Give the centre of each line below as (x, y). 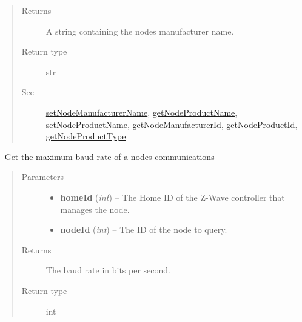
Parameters (42, 177)
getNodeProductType (86, 136)
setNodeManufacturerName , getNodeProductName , (142, 112)
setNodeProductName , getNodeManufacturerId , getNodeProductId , (172, 124)
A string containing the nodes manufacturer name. (140, 31)
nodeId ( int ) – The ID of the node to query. (144, 230)
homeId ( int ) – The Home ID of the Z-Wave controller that (173, 197)
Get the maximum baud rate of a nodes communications (109, 156)
